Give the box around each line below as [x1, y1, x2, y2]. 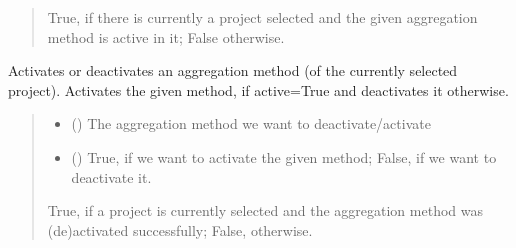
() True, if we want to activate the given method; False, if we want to [71, 146, 497, 167]
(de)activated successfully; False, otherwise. [47, 219, 313, 240]
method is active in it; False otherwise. [47, 26, 285, 47]
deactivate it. [71, 166, 152, 187]
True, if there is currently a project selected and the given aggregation [47, 7, 478, 27]
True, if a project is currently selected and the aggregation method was [47, 200, 483, 221]
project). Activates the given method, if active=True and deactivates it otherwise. [8, 79, 509, 100]
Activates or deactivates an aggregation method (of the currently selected [8, 60, 458, 81]
